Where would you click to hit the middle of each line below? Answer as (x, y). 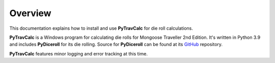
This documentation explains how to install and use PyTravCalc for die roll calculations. (101, 28)
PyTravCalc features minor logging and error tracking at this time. (78, 53)
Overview (30, 13)
